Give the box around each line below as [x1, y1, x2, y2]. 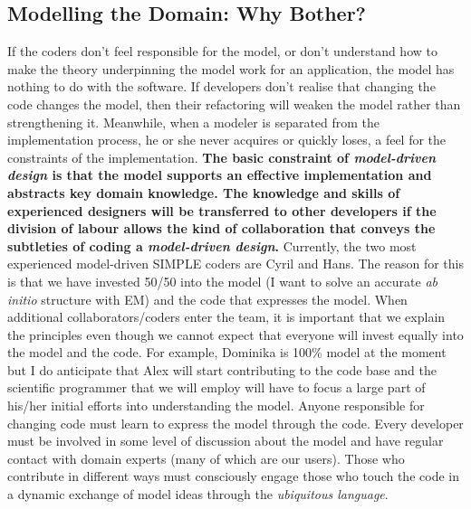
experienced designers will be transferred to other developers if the [7, 201, 437, 220]
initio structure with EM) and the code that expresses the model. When [7, 289, 408, 308]
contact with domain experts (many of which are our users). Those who [7, 448, 405, 467]
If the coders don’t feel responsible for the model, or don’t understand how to [7, 42, 437, 61]
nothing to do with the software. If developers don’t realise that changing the [7, 77, 436, 96]
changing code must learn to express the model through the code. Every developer [7, 413, 464, 432]
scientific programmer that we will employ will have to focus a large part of [7, 378, 426, 397]
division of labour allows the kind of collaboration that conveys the [7, 219, 436, 238]
